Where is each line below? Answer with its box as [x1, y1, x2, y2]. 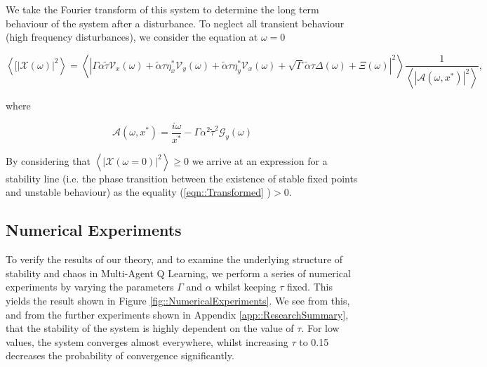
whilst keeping [215, 279, 276, 294]
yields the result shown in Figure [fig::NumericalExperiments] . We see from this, [6, 293, 350, 307]
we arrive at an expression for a [192, 153, 328, 168]
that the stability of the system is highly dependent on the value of [6, 321, 294, 335]
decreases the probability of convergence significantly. [6, 348, 234, 363]
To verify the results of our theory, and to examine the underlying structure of [6, 252, 343, 267]
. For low [301, 321, 340, 335]
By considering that [6, 153, 91, 168]
